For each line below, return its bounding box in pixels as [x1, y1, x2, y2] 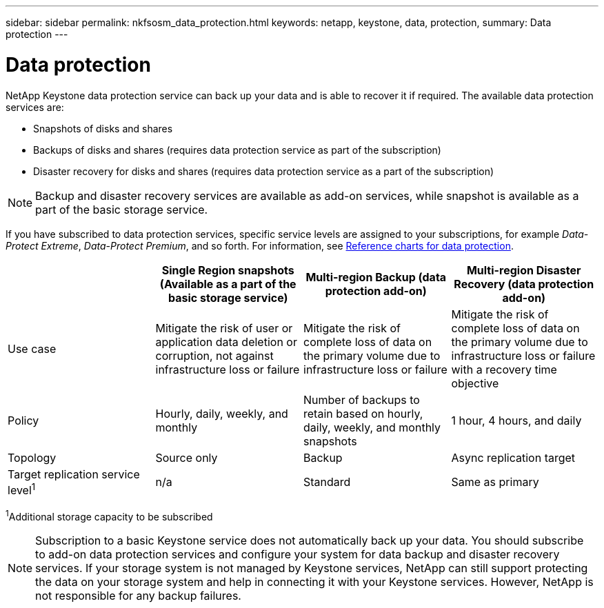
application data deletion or [155, 334, 297, 349]
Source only [155, 450, 218, 465]
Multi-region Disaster [466, 263, 581, 277]
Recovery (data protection [454, 276, 594, 291]
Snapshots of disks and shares [33, 122, 173, 134]
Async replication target [451, 450, 576, 465]
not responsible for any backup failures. [35, 589, 241, 603]
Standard [303, 475, 351, 489]
